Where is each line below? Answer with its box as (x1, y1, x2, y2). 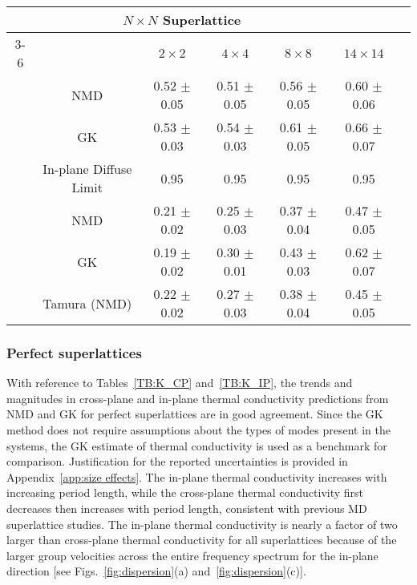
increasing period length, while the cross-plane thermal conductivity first (6, 484, 364, 501)
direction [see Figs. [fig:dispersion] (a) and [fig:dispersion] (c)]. (6, 563, 306, 579)
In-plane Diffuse (43, 159, 132, 178)
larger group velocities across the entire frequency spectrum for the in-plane (6, 547, 379, 563)
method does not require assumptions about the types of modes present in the (6, 422, 391, 438)
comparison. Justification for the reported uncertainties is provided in (6, 453, 348, 470)
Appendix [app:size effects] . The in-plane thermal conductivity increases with (6, 468, 387, 485)
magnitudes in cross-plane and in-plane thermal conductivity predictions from (6, 389, 389, 406)
